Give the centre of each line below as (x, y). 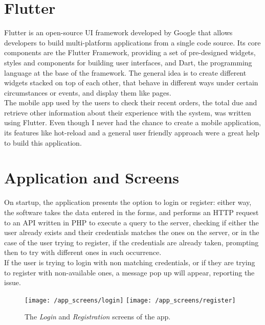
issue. (13, 282)
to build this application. (43, 142)
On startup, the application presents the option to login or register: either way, (128, 202)
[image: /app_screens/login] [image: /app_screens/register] (130, 300)
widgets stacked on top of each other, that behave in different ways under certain (131, 83)
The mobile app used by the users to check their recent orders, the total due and (131, 102)
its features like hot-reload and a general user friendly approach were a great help (132, 133)
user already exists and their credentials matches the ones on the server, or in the (132, 232)
